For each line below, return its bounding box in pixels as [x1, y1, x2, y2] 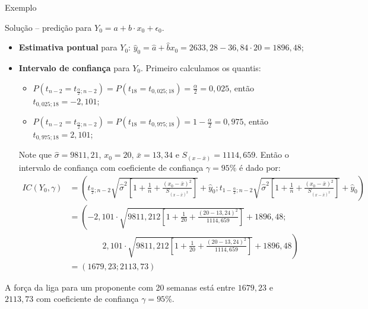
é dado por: [239, 161, 281, 173]
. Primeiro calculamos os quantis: [140, 61, 261, 74]
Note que [18, 148, 52, 161]
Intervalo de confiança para [18, 61, 130, 74]
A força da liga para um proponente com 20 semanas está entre [5, 281, 236, 293]
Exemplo [5, 1, 37, 13]
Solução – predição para [5, 21, 92, 33]
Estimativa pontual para [18, 41, 118, 53]
